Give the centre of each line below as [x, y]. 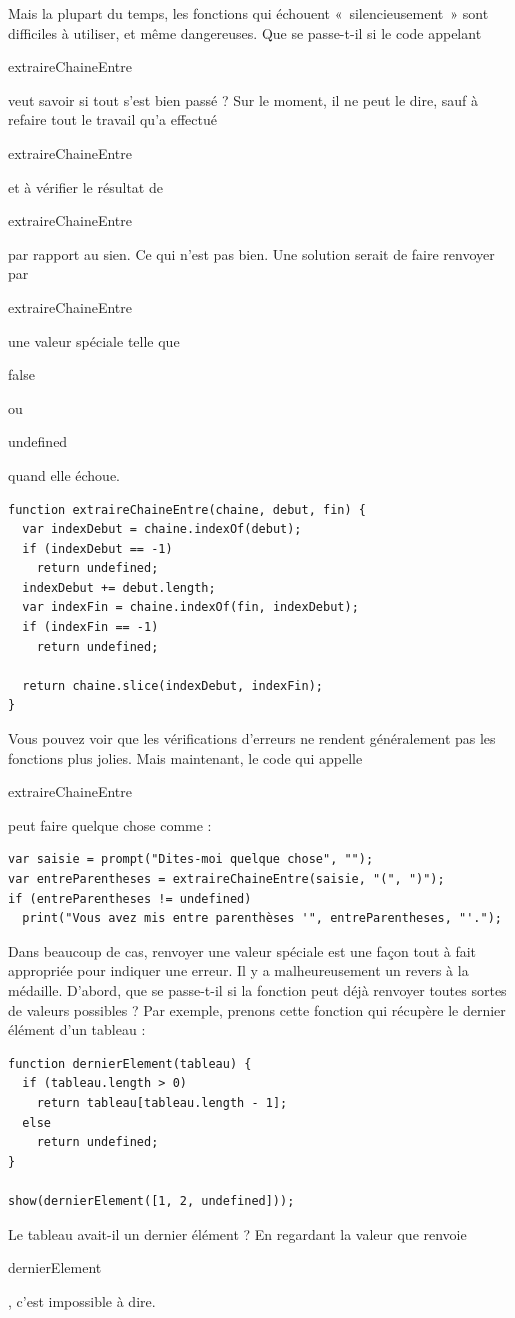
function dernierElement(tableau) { [130, 1063]
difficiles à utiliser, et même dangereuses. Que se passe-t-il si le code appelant [245, 32]
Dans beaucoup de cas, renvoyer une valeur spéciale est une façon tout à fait [242, 950]
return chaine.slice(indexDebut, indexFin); [172, 685]
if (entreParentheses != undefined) [130, 898]
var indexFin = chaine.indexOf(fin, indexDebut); [190, 607]
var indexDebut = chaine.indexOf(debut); [162, 529]
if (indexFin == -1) [90, 627]
